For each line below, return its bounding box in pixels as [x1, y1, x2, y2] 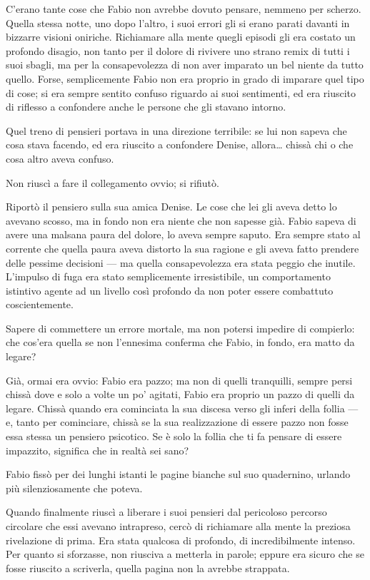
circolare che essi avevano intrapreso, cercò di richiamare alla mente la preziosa [6, 519, 351, 533]
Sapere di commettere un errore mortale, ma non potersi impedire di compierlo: [6, 320, 355, 335]
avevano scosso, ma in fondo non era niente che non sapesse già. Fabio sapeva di [6, 213, 356, 228]
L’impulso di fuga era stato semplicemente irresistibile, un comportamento [6, 269, 331, 284]
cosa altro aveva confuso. [6, 151, 114, 166]
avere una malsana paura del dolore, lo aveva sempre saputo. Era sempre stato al [6, 227, 361, 242]
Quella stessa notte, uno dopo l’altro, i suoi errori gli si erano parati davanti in [6, 15, 350, 30]
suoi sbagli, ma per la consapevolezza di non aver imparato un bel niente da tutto [6, 57, 364, 72]
